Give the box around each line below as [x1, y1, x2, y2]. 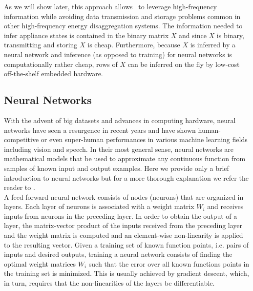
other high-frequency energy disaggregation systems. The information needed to [4, 21, 243, 31]
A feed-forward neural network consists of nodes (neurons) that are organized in [4, 191, 244, 202]
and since [179, 30, 207, 40]
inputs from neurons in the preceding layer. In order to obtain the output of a [4, 210, 237, 221]
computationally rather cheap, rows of [4, 59, 118, 69]
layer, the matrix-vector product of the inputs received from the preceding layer [4, 220, 243, 230]
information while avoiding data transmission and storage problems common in [4, 11, 241, 21]
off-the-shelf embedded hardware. [4, 68, 103, 79]
